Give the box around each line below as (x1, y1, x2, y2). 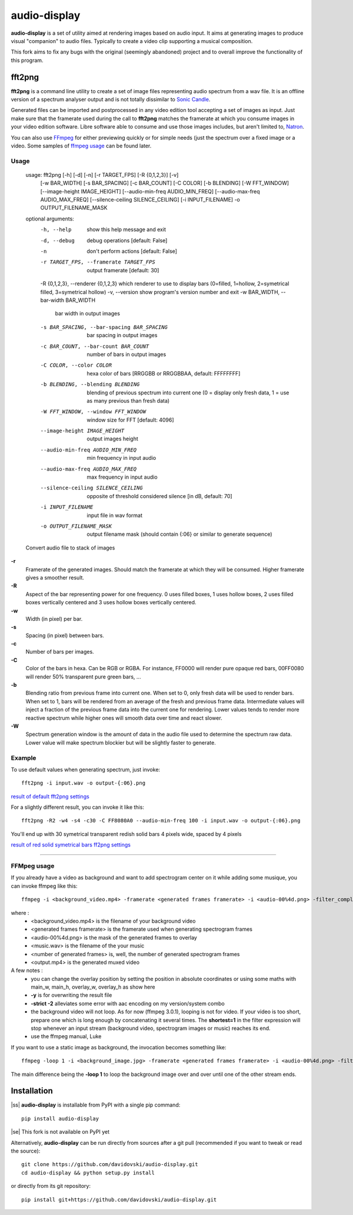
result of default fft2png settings (11, 793, 89, 800)
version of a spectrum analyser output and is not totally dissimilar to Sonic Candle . (11, 96, 211, 103)
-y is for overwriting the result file (31, 992, 112, 999)
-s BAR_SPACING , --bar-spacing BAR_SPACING (40, 324, 168, 330)
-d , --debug (40, 237, 75, 244)
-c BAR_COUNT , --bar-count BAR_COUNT (40, 343, 149, 350)
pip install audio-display (21, 1115, 99, 1122)
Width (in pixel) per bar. (25, 615, 83, 622)
